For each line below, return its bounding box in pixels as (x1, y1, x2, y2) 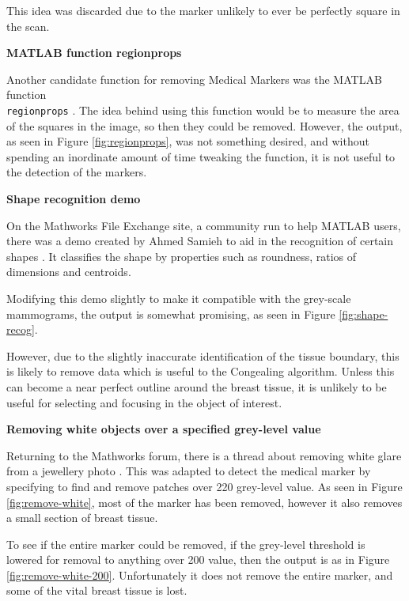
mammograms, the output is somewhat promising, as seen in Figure (6, 305, 335, 322)
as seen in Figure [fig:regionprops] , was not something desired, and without (6, 133, 369, 149)
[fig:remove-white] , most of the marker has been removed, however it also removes (6, 493, 403, 510)
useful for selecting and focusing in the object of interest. (6, 394, 282, 410)
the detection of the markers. (6, 164, 147, 180)
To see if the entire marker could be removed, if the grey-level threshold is (6, 535, 365, 552)
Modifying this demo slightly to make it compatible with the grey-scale (6, 289, 351, 306)
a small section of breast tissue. (6, 509, 158, 526)
